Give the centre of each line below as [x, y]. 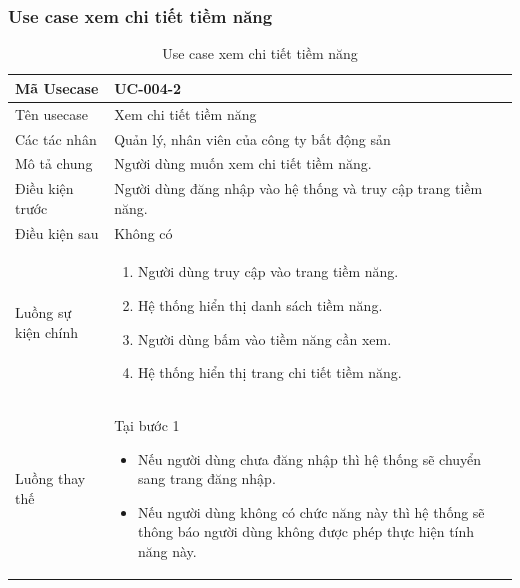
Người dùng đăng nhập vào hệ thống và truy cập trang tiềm [298, 188]
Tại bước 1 [147, 425]
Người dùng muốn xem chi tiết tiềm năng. [243, 163]
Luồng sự [43, 312]
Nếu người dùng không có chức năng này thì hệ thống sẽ [311, 511]
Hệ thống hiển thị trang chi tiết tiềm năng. [269, 372]
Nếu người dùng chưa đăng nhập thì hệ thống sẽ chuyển [309, 458]
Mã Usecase [57, 87]
